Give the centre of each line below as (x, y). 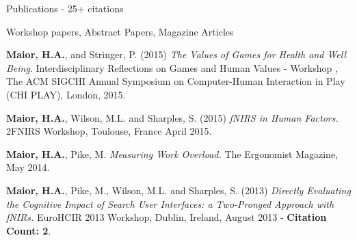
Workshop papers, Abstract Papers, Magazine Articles (120, 31)
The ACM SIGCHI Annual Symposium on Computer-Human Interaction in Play (176, 81)
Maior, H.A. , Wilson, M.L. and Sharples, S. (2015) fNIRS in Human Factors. (172, 117)
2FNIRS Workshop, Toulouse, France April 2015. (109, 131)
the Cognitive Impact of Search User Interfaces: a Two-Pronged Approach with (170, 203)
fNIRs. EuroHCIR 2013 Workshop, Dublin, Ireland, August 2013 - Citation (167, 217)
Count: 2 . (29, 230)
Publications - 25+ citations (65, 8)
